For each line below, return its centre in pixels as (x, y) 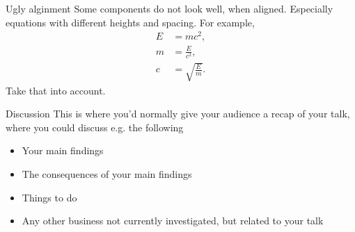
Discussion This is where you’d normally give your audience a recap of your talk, (178, 114)
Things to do (49, 197)
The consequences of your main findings (107, 173)
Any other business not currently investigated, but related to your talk (173, 221)
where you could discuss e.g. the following (95, 127)
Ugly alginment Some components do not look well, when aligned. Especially (169, 8)
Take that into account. (56, 90)
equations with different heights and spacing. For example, (130, 22)
